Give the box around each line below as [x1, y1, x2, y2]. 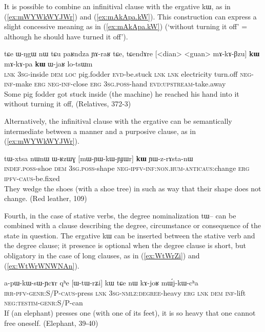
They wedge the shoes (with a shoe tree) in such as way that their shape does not [4, 183, 261, 193]
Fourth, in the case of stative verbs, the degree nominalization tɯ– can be [4, 210, 236, 220]
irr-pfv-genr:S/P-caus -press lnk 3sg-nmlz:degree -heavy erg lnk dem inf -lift [4, 287, 246, 298]
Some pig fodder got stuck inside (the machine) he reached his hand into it [4, 88, 239, 99]
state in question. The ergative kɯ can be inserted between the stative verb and [4, 230, 255, 240]
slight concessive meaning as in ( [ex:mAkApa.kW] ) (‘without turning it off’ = [4, 21, 248, 32]
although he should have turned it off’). [4, 31, 128, 41]
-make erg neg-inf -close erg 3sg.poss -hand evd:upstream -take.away [13, 78, 226, 89]
